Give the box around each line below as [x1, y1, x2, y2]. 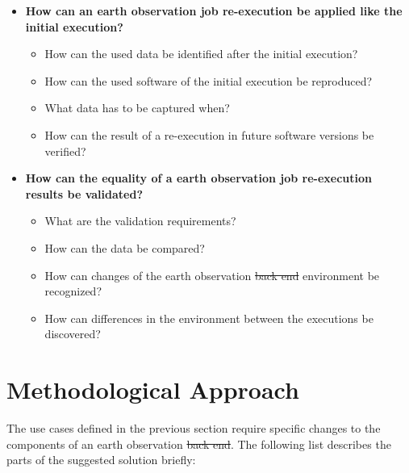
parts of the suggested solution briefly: [6, 451, 196, 468]
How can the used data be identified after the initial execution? [44, 45, 358, 62]
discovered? [44, 325, 101, 342]
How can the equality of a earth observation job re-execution [25, 170, 372, 186]
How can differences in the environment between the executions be [44, 309, 374, 326]
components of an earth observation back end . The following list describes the [6, 435, 391, 452]
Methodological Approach [6, 373, 299, 406]
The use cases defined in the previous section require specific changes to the [6, 420, 381, 437]
